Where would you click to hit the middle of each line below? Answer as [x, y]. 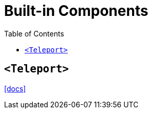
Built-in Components [76, 11]
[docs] [15, 88]
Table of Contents [34, 33]
